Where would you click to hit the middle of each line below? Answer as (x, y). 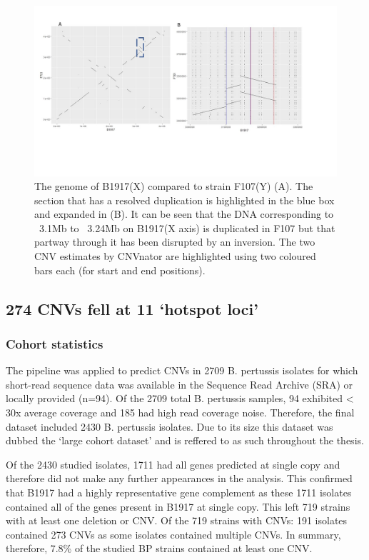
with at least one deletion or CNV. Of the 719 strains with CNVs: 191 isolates (177, 520)
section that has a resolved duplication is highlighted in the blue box (184, 200)
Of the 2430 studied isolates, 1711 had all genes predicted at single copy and (173, 464)
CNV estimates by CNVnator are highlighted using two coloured (175, 256)
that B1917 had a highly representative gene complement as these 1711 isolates (179, 492)
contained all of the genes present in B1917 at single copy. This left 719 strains (178, 506)
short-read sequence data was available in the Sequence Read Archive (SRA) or (180, 384)
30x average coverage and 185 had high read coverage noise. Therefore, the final (180, 412)
